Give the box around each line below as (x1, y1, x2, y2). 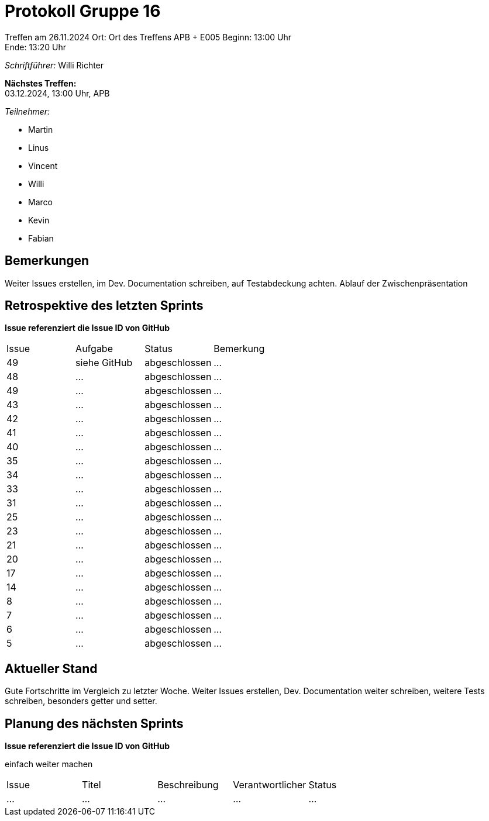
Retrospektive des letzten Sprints (5, 298, 204, 313)
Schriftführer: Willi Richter (5, 60, 104, 70)
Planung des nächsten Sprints (5, 716, 184, 731)
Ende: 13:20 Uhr (5, 42, 67, 52)
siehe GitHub (75, 357, 133, 369)
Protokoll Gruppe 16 (5, 1, 161, 21)
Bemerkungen (5, 253, 89, 268)
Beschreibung (157, 779, 219, 791)
